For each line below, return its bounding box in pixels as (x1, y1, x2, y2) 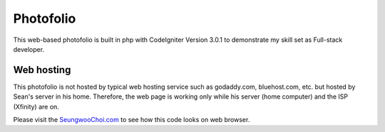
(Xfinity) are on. (13, 102, 60, 111)
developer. (13, 45, 45, 53)
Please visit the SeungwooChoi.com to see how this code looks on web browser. (13, 116, 250, 124)
